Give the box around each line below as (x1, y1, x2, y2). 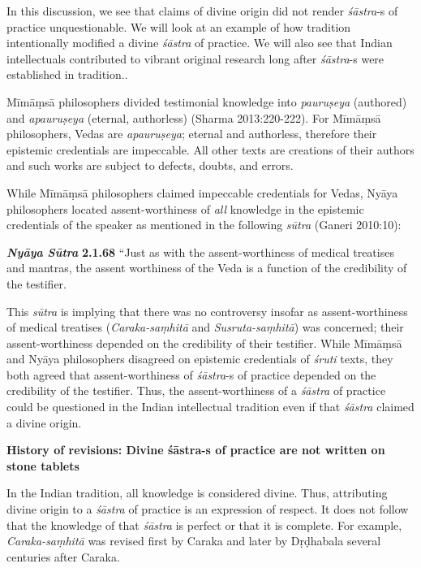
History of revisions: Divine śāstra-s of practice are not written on (6, 441, 385, 458)
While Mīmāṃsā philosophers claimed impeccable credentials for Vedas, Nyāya (6, 184, 398, 201)
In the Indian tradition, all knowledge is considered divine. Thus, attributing (6, 484, 388, 501)
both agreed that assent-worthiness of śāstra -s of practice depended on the (6, 366, 376, 383)
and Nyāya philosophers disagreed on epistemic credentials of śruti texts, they (6, 350, 393, 367)
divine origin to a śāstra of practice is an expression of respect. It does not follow (6, 501, 409, 518)
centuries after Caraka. (6, 548, 120, 565)
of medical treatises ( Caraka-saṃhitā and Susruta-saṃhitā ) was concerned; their (6, 319, 404, 336)
